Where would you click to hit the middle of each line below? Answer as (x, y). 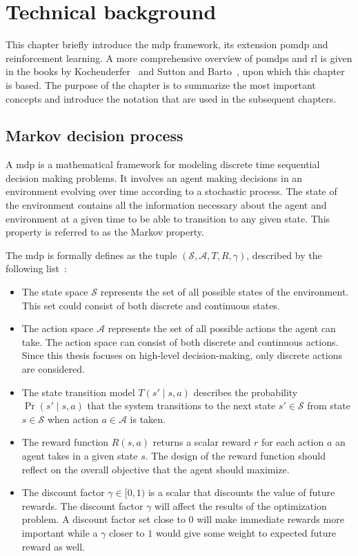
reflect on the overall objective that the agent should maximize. (156, 469)
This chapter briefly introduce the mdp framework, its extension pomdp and (167, 44)
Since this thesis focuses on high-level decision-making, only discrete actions (182, 355)
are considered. (53, 369)
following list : (36, 268)
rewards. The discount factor (82, 505)
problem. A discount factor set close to (103, 519)
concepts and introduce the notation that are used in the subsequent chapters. (171, 98)
